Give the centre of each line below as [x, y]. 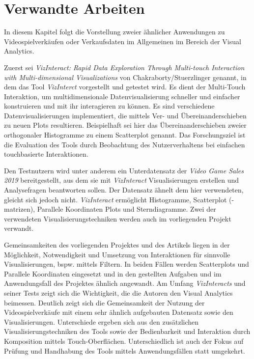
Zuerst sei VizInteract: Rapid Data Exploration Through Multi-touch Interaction [124, 67]
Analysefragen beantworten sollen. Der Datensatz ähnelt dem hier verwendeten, [124, 190]
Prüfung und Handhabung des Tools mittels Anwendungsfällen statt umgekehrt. [125, 350]
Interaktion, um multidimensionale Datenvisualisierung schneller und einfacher [122, 96]
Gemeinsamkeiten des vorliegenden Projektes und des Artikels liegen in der [117, 245]
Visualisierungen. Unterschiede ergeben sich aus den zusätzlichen [101, 321]
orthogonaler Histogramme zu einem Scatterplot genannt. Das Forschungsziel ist [125, 135]
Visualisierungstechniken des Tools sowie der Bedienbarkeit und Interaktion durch [127, 331]
